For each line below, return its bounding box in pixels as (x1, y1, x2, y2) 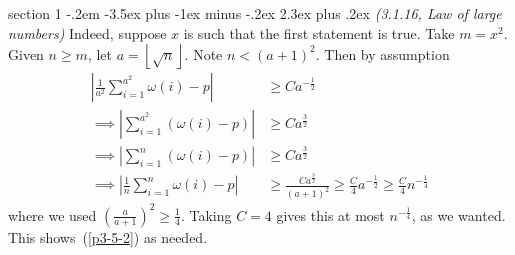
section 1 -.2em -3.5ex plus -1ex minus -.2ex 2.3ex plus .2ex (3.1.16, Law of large (8, 3, 502, 23)
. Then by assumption (315, 43, 450, 64)
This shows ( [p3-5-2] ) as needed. (8, 226, 208, 247)
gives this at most (276, 204, 385, 225)
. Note (184, 43, 223, 64)
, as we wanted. (411, 204, 506, 225)
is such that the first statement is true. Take (183, 22, 455, 43)
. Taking (180, 204, 232, 225)
